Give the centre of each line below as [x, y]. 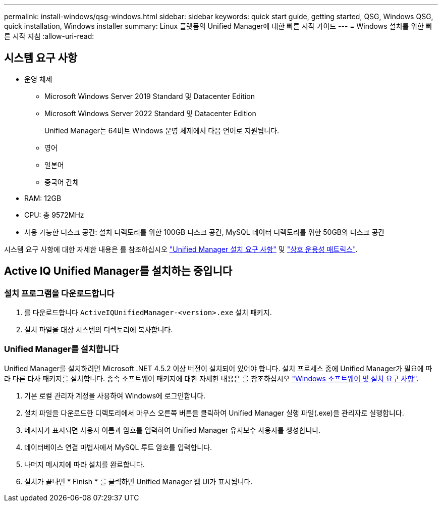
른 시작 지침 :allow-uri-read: [49, 36]
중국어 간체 [62, 182]
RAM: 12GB [43, 198]
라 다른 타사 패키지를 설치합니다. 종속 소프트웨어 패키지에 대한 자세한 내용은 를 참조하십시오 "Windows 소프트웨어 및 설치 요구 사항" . [211, 378]
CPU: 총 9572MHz [54, 215]
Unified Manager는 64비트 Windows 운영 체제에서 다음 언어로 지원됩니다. [162, 130]
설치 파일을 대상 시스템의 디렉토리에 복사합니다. [99, 330]
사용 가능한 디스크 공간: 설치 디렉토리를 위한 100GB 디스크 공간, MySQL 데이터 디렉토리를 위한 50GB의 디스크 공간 [205, 232]
